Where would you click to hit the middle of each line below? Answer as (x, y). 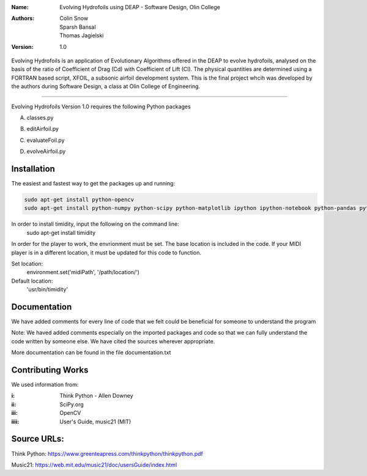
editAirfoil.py (43, 129)
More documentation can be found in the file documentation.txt (91, 352)
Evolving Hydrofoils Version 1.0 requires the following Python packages (101, 106)
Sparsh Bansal (78, 27)
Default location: (32, 281)
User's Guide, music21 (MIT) (95, 422)
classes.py (40, 117)
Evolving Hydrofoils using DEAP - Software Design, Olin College (140, 7)
